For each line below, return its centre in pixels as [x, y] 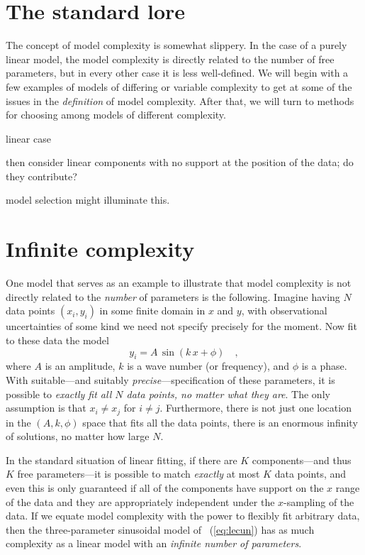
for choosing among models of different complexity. [116, 115]
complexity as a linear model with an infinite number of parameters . [154, 543]
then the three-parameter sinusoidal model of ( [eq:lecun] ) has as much [160, 529]
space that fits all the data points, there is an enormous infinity [220, 422]
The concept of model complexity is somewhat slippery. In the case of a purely [176, 45]
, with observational [284, 311]
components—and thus [302, 460]
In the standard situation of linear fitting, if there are [122, 460]
